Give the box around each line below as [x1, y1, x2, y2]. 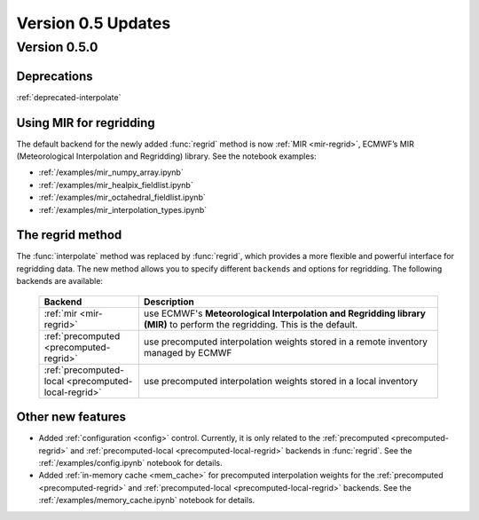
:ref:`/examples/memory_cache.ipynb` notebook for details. [38, 495, 255, 506]
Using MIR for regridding [16, 115, 155, 130]
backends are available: [16, 276, 104, 287]
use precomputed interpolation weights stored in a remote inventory [143, 335, 428, 348]
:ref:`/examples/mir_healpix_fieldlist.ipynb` [38, 179, 194, 190]
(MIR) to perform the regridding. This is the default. [143, 318, 358, 330]
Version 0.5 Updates [16, 13, 171, 33]
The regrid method [16, 227, 122, 243]
